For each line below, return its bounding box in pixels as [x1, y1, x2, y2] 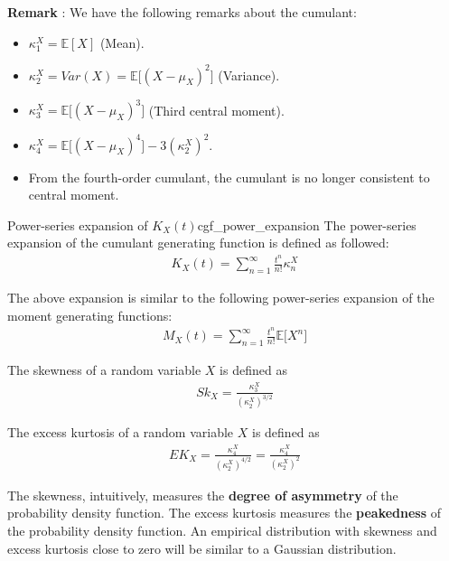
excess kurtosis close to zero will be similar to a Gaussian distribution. [7, 538, 397, 557]
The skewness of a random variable [7, 360, 201, 379]
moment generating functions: [7, 305, 173, 324]
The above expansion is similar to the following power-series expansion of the [7, 287, 435, 306]
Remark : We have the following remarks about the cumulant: [7, 3, 357, 21]
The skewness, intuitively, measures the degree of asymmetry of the [7, 485, 398, 504]
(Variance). [218, 65, 280, 84]
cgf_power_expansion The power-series [197, 215, 416, 234]
